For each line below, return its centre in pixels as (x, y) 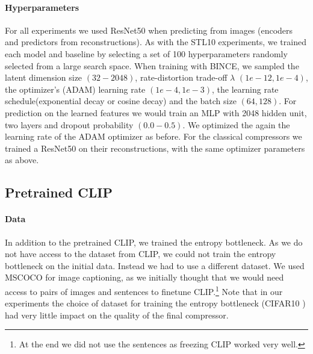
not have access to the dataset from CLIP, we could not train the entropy (141, 254)
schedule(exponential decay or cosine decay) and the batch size (121, 101)
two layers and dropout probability (69, 124)
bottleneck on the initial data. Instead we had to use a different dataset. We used (155, 265)
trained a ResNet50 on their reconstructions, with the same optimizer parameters (155, 148)
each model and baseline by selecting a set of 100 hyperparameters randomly (146, 53)
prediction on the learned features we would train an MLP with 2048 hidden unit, (156, 112)
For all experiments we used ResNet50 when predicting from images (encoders (149, 30)
